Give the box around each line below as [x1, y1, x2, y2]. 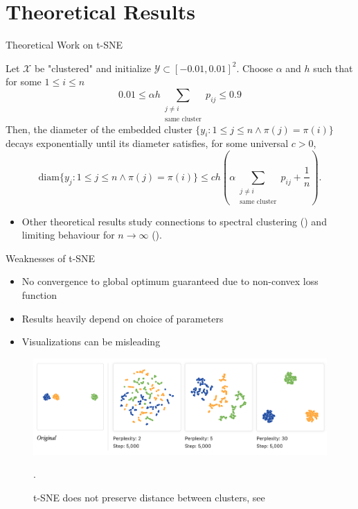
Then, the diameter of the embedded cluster [6, 121, 193, 136]
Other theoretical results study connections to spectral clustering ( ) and [21, 214, 327, 228]
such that [313, 60, 353, 75]
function [21, 288, 57, 302]
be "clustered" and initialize [34, 60, 152, 75]
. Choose [236, 60, 274, 75]
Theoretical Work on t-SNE [6, 37, 123, 52]
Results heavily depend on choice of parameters [21, 311, 224, 325]
